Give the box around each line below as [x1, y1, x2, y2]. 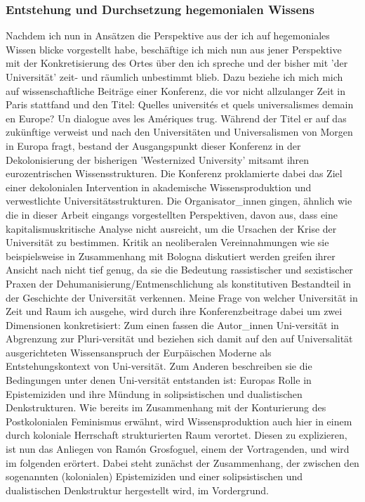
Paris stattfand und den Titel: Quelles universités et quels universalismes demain [6, 97, 354, 112]
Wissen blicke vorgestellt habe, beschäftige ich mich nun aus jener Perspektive [6, 41, 342, 56]
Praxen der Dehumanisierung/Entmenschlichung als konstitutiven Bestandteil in [6, 276, 352, 290]
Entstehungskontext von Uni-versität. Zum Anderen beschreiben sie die [6, 359, 312, 373]
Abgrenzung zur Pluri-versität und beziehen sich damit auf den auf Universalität [6, 331, 353, 346]
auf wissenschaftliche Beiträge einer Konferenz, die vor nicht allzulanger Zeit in [6, 83, 345, 98]
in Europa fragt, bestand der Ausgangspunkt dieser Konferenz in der [6, 138, 301, 153]
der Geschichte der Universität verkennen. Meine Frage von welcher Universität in [6, 290, 358, 304]
